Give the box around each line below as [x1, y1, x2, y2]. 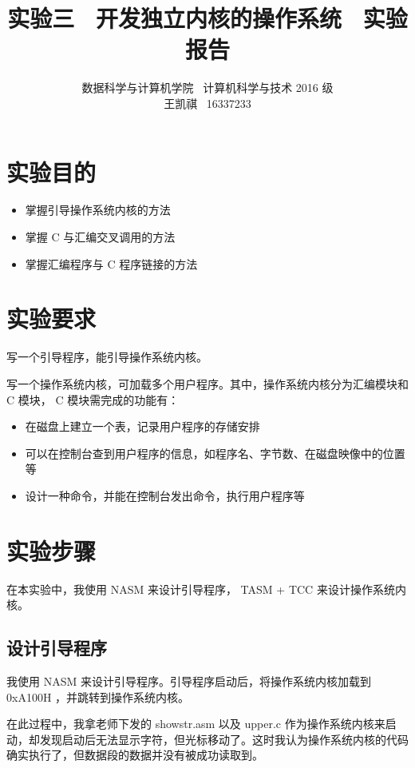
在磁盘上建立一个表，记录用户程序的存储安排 [25, 418, 260, 435]
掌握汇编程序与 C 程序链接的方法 [25, 255, 198, 272]
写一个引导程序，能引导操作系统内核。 [6, 348, 207, 365]
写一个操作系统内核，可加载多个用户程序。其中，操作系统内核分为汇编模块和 [6, 375, 409, 392]
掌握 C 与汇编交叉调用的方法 [25, 229, 176, 245]
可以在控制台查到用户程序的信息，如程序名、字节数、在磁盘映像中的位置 [25, 444, 405, 461]
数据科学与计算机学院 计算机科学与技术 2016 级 [81, 79, 334, 96]
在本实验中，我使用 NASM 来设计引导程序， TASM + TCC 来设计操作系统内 [6, 580, 406, 597]
